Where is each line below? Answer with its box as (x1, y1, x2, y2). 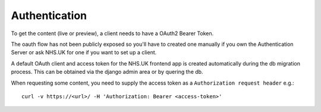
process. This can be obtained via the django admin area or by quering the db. (11, 69, 203, 76)
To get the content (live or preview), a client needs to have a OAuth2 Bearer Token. (11, 30, 214, 37)
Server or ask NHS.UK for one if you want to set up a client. (11, 49, 157, 56)
